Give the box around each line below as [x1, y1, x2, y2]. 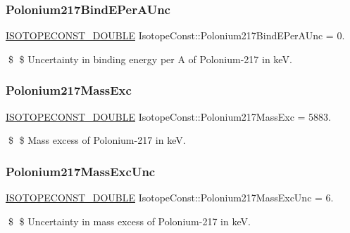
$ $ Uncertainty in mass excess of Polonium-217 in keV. [8, 213, 251, 228]
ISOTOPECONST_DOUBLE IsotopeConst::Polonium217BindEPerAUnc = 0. [6, 28, 345, 43]
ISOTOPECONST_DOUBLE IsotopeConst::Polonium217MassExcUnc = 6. [6, 190, 334, 205]
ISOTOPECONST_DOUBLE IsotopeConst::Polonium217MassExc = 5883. [6, 109, 331, 124]
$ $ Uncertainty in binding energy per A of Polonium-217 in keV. [8, 51, 292, 66]
